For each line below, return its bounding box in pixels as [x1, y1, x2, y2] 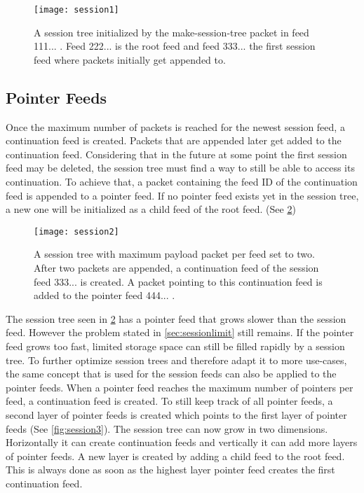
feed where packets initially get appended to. [34, 52, 226, 67]
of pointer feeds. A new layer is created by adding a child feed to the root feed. [6, 448, 345, 463]
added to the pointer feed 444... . [34, 288, 175, 303]
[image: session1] [34, 5, 119, 15]
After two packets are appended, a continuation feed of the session [34, 261, 319, 275]
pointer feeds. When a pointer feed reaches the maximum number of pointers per [6, 380, 353, 394]
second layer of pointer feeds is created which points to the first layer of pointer [6, 407, 347, 422]
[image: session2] [34, 226, 119, 237]
